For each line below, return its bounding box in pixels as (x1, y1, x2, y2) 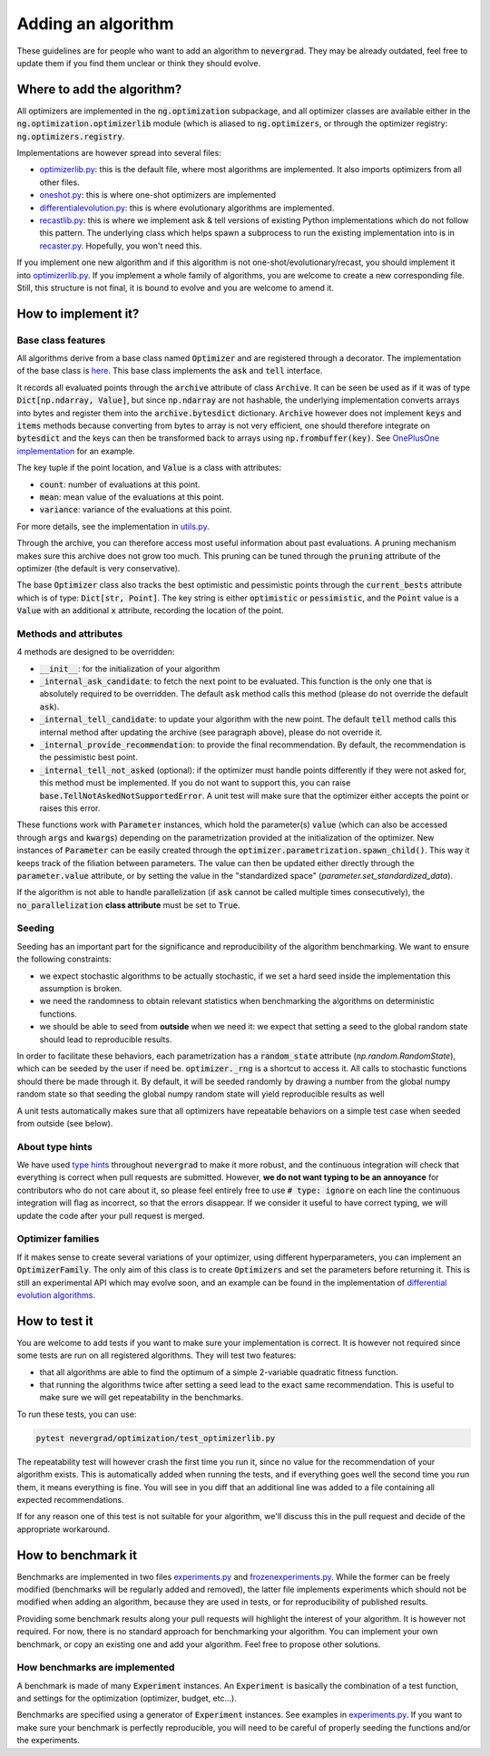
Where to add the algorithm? (16, 82, 182, 97)
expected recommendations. (16, 1494, 124, 1505)
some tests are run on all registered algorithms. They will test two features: (16, 1350, 297, 1361)
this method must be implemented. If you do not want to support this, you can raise (39, 777, 351, 788)
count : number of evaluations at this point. (39, 479, 201, 490)
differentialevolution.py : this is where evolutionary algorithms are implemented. (39, 202, 335, 213)
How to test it (16, 1313, 94, 1329)
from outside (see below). (16, 1117, 113, 1128)
